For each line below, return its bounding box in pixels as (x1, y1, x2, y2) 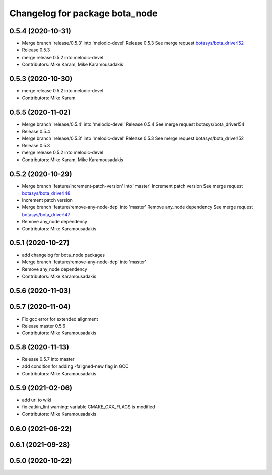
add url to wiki (22, 397, 51, 403)
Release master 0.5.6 (22, 323, 65, 329)
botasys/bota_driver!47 (22, 211, 71, 217)
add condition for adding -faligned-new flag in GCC (22, 363, 129, 370)
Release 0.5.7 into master (22, 356, 75, 362)
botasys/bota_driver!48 (22, 190, 71, 196)
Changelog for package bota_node (9, 8, 158, 19)
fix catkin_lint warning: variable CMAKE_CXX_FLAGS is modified (22, 404, 155, 410)
